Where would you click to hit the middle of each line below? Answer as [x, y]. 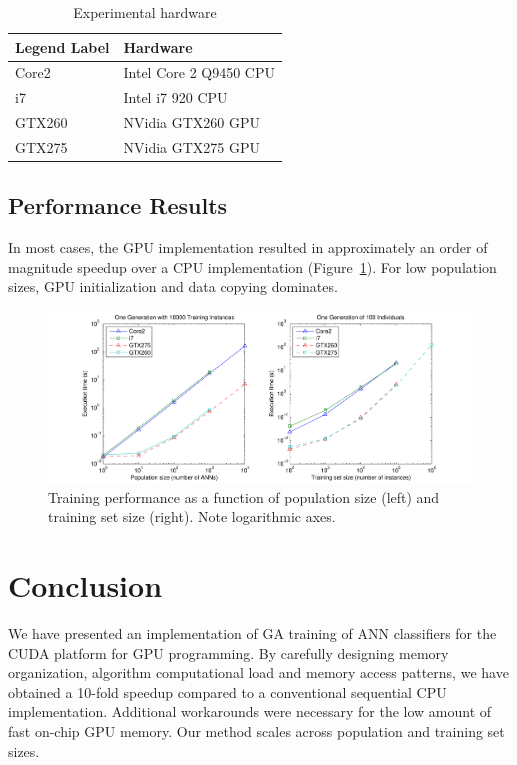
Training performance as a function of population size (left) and [244, 496]
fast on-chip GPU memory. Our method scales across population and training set [256, 730]
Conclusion [85, 585]
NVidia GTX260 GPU [192, 122]
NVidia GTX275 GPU [192, 146]
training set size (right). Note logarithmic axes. [192, 516]
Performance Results [118, 205]
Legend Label [62, 46]
